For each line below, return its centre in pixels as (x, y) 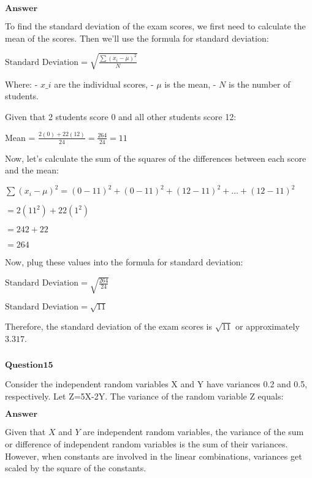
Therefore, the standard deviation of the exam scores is (109, 326)
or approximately (268, 326)
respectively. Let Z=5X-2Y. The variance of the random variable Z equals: (144, 396)
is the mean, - (190, 84)
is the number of (260, 84)
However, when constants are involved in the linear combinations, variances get (154, 456)
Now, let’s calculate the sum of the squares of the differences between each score (156, 158)
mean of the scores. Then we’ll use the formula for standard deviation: (137, 38)
